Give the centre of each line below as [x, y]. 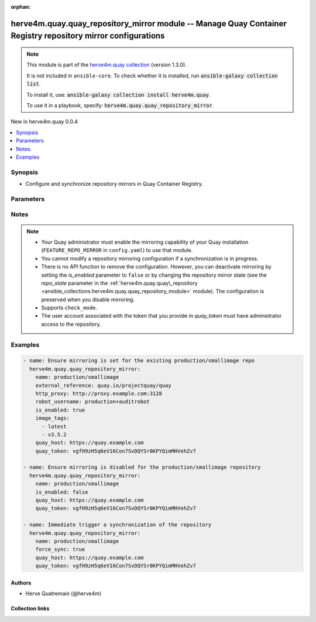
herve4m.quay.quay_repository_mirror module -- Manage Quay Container [149, 23]
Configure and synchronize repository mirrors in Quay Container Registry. [114, 184]
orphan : [21, 7]
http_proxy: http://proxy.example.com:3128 [99, 393]
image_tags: [53, 418]
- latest [54, 426]
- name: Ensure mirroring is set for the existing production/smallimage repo [139, 361]
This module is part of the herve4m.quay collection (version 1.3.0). [107, 65]
